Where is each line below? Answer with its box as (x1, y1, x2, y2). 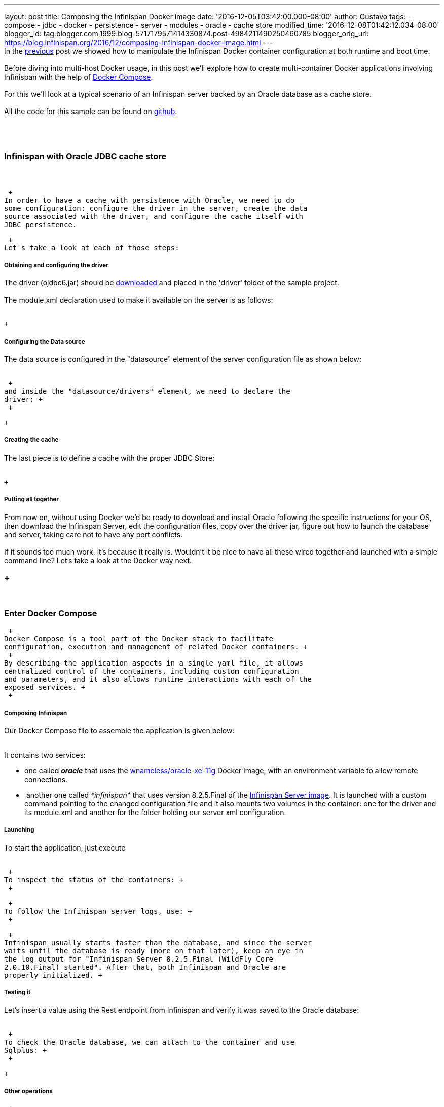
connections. (24, 774, 68, 784)
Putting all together (4, 496, 59, 503)
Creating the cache (4, 436, 59, 444)
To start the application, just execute (4, 843, 126, 852)
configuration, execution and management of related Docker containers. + (4, 643, 308, 651)
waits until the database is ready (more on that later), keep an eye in (4, 946, 304, 955)
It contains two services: (4, 750, 86, 759)
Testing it (4, 989, 31, 997)
